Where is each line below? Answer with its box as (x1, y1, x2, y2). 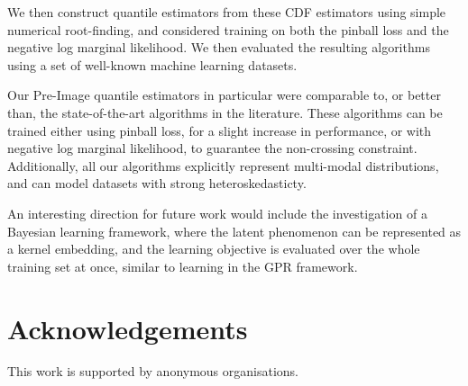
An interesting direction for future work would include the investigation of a (7, 203, 427, 222)
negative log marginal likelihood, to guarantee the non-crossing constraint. (7, 139, 418, 157)
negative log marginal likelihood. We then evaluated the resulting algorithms (7, 38, 430, 57)
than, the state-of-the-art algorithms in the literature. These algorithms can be (7, 103, 443, 121)
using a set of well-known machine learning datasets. (7, 55, 298, 74)
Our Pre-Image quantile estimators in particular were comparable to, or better (7, 85, 441, 104)
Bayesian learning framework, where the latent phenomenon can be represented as (7, 221, 462, 240)
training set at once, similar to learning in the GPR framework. (7, 256, 358, 275)
